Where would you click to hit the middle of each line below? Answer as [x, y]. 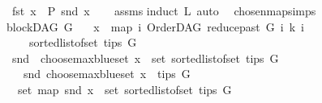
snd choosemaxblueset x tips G [107, 74]
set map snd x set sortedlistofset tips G [125, 89]
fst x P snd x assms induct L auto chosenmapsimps [164, 10]
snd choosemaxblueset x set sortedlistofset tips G [145, 58]
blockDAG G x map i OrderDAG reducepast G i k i [155, 26]
